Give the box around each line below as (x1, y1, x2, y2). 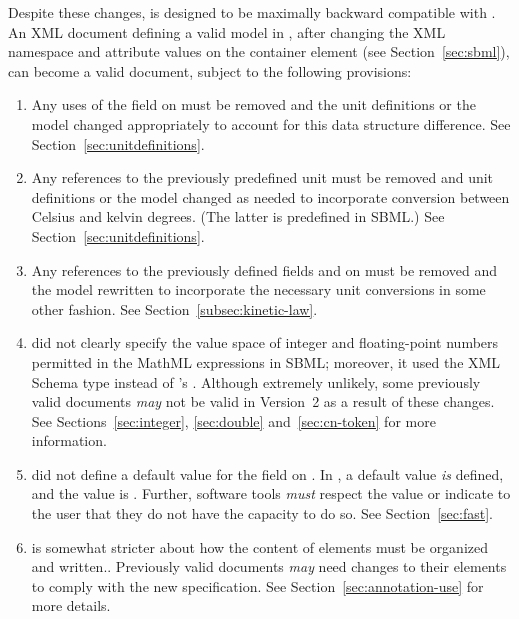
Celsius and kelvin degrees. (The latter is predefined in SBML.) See (31, 206, 445, 227)
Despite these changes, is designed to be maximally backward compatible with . (8, 2, 496, 22)
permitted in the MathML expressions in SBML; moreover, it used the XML (31, 351, 501, 372)
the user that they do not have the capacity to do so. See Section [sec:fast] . (31, 503, 493, 524)
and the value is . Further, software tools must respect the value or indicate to (31, 483, 511, 504)
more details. (31, 595, 111, 616)
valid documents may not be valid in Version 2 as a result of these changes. (31, 391, 495, 412)
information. (31, 430, 107, 451)
